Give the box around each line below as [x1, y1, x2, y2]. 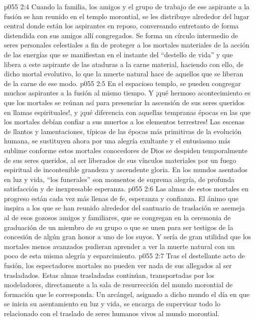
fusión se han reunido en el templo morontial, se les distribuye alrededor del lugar [4, 11, 249, 21]
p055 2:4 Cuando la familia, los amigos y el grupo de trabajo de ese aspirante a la [4, 1, 250, 11]
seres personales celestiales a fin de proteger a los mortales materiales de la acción [4, 40, 250, 50]
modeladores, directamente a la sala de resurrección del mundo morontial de [4, 279, 233, 290]
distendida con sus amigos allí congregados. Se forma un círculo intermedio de [4, 30, 238, 40]
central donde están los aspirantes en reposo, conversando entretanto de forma [4, 21, 239, 31]
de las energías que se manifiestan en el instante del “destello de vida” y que [4, 49, 233, 59]
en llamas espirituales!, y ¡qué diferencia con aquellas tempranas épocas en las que [4, 107, 251, 117]
